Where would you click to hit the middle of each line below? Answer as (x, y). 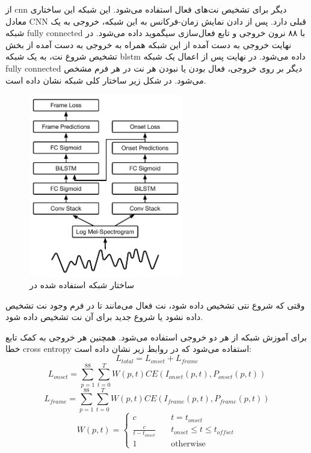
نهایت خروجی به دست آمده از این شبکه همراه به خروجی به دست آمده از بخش (149, 44)
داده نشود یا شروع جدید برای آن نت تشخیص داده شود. (104, 317)
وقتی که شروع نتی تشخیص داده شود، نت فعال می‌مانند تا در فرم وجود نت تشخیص (155, 305)
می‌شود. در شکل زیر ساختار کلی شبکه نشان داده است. (106, 80)
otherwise (188, 444)
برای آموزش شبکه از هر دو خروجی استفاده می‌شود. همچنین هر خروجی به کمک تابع (156, 337)
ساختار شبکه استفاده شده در (82, 285)
